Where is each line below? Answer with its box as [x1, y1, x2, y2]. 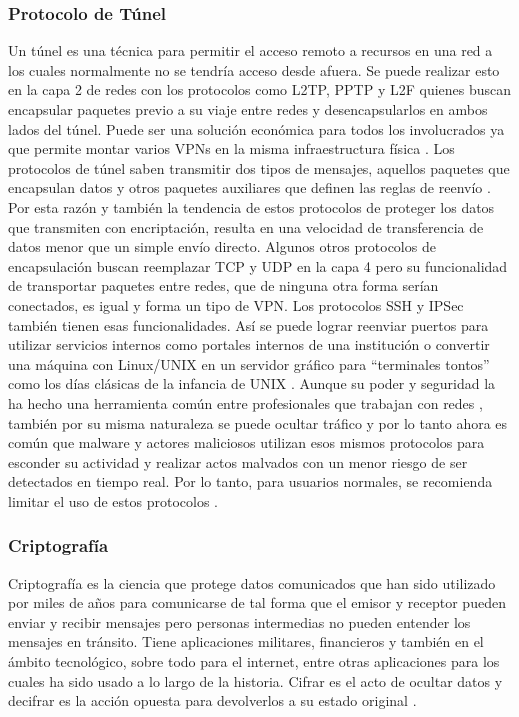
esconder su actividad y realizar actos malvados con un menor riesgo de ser [8, 451, 468, 472]
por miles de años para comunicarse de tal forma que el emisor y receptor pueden [8, 592, 506, 613]
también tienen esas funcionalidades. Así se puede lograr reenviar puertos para [8, 314, 489, 335]
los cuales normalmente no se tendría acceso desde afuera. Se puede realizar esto [8, 59, 500, 80]
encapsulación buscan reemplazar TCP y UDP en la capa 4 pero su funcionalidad [8, 255, 508, 276]
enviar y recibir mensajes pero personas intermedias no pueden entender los [8, 611, 471, 632]
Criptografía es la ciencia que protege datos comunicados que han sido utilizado [8, 572, 496, 593]
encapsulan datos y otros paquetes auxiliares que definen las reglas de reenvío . [8, 177, 491, 198]
